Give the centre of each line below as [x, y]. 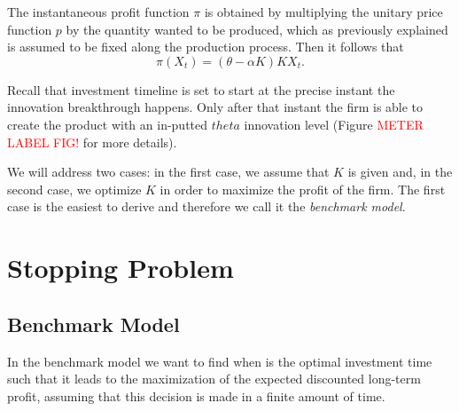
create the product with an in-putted [108, 124]
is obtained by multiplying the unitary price [323, 12]
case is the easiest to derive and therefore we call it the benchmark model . [206, 206]
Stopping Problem [121, 268]
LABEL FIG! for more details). [92, 142]
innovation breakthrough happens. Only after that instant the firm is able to [215, 107]
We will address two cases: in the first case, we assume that [168, 172]
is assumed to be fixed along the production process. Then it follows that [206, 47]
